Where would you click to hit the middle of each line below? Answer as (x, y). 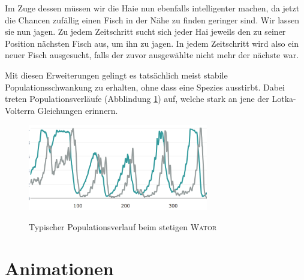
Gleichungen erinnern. (78, 110)
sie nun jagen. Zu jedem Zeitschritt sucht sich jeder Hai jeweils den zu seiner (145, 31)
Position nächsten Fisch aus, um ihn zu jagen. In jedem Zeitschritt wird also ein (152, 43)
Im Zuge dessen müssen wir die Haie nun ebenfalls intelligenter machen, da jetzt (152, 8)
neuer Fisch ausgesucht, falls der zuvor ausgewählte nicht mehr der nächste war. (152, 55)
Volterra (20, 110)
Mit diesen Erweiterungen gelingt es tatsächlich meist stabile (116, 75)
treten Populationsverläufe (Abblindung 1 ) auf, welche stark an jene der (137, 99)
